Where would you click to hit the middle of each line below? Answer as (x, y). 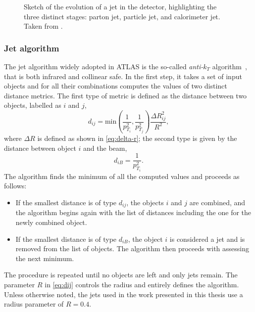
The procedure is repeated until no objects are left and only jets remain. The (121, 275)
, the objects (145, 202)
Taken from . (43, 26)
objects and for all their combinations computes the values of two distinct (116, 86)
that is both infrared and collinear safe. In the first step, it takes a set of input (123, 76)
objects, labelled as (33, 105)
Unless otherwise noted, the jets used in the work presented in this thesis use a (124, 294)
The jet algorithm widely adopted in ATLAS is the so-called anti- (104, 66)
